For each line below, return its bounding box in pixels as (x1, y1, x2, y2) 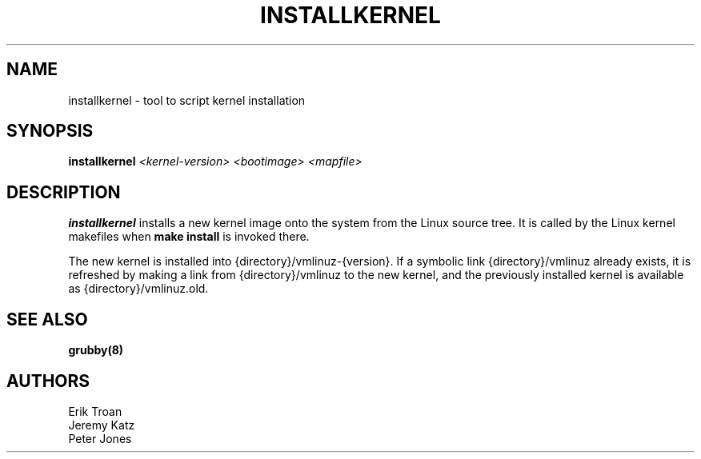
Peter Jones (68, 431, 132, 445)
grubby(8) (68, 343, 124, 357)
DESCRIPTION (6, 182, 121, 202)
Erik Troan (68, 404, 122, 418)
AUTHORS (6, 370, 90, 391)
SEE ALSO (6, 309, 88, 329)
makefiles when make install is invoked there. (68, 229, 310, 244)
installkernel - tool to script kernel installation (68, 93, 306, 107)
